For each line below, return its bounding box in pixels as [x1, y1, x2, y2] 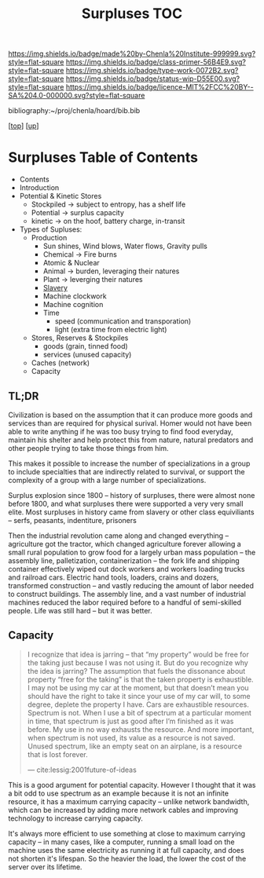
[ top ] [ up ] [8, 121, 39, 130]
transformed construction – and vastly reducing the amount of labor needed [8, 580, 254, 590]
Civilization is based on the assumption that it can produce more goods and [8, 410, 253, 419]
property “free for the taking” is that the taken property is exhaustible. [27, 675, 254, 684]
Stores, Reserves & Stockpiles [31, 333, 129, 342]
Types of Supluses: [19, 225, 82, 234]
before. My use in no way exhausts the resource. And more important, [27, 724, 255, 734]
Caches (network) [31, 358, 90, 368]
